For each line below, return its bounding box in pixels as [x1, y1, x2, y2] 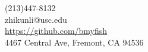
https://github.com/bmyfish [5, 25, 108, 37]
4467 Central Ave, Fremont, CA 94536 [5, 36, 144, 48]
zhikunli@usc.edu [5, 13, 67, 25]
